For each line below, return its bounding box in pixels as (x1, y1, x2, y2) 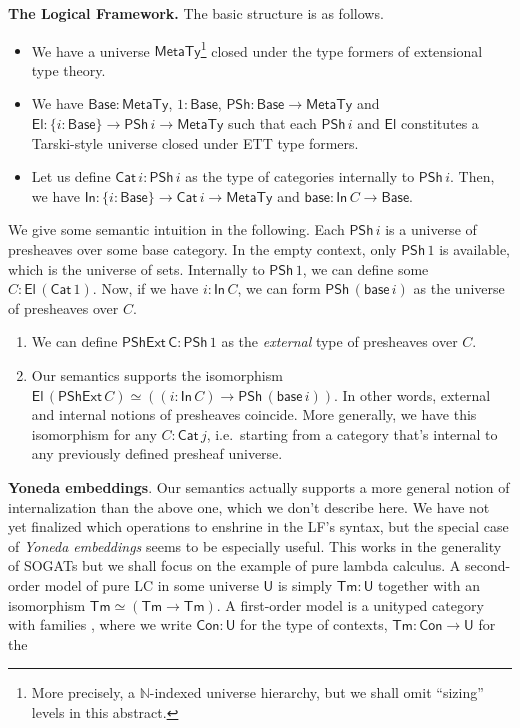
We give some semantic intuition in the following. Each (8, 219, 345, 240)
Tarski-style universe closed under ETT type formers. (31, 132, 359, 153)
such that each (228, 113, 317, 134)
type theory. (31, 59, 106, 80)
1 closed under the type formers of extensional (200, 37, 483, 61)
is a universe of (385, 219, 477, 240)
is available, (439, 239, 510, 259)
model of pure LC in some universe (44, 574, 259, 595)
